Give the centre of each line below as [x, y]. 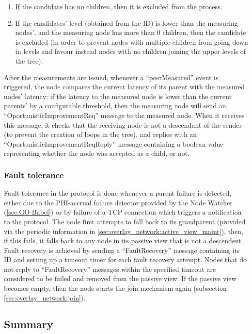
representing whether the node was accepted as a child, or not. [97, 153]
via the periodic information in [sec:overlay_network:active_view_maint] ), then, [124, 231]
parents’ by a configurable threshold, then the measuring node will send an [115, 106]
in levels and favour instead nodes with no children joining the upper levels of [131, 51]
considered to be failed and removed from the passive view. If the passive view [120, 278]
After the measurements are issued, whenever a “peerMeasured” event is [111, 77]
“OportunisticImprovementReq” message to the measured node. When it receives [124, 115]
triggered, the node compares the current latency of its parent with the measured [125, 87]
